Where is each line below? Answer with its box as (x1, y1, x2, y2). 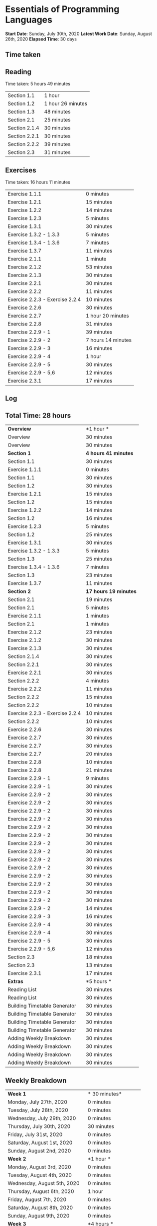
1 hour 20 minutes (85, 312, 129, 319)
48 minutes (44, 108, 71, 115)
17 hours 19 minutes (85, 588, 137, 595)
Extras (7, 978, 23, 985)
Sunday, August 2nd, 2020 (7, 1147, 71, 1154)
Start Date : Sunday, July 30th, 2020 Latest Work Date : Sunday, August (5, 30, 152, 36)
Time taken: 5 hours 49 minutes (5, 81, 71, 87)
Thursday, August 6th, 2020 (7, 1187, 74, 1194)
